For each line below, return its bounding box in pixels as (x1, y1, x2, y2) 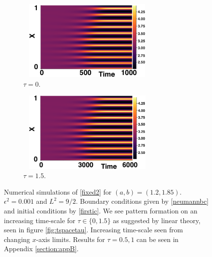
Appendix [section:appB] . (4, 243, 79, 254)
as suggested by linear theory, (113, 215, 201, 225)
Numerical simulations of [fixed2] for (4, 186, 112, 197)
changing (4, 234, 30, 244)
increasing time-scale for (4, 215, 76, 225)
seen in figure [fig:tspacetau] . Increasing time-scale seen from (4, 225, 183, 235)
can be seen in (136, 234, 179, 244)
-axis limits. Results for (36, 234, 105, 244)
